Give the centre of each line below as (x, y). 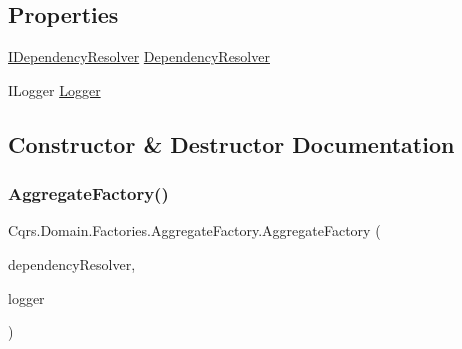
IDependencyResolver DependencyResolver (139, 56)
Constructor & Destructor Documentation (231, 143)
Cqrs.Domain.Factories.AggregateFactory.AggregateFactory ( (194, 230)
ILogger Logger (54, 89)
